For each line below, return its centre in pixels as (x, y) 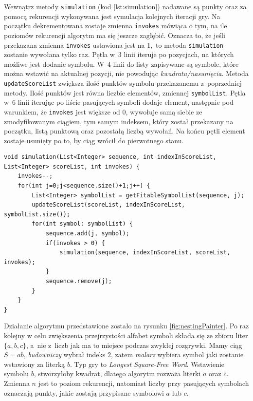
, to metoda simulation (187, 45)
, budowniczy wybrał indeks (64, 354)
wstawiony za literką (35, 364)
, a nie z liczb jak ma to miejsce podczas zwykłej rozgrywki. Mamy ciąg (134, 345)
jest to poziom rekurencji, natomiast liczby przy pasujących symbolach (144, 383)
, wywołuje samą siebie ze (164, 111)
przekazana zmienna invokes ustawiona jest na (74, 45)
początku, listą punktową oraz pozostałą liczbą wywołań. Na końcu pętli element (125, 131)
